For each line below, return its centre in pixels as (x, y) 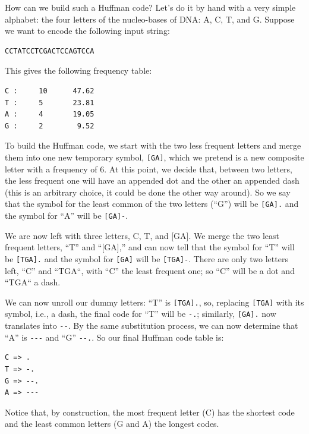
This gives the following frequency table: (78, 70)
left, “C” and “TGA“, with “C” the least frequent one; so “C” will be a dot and (150, 270)
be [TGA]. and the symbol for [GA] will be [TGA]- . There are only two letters (146, 258)
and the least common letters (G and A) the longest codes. (112, 424)
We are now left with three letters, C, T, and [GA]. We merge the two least (142, 235)
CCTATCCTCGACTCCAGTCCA (50, 51)
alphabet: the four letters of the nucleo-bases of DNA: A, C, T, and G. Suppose (150, 19)
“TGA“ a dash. (33, 282)
